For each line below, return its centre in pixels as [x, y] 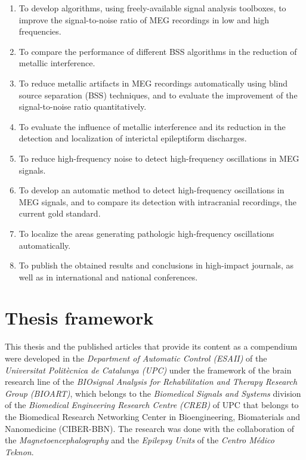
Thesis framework [79, 318]
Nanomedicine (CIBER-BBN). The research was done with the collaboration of [149, 428]
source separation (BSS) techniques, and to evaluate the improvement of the [158, 95]
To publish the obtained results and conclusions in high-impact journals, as [156, 265]
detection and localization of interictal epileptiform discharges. [133, 138]
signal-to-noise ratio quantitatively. [83, 106]
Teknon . [19, 451]
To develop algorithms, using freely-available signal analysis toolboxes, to [152, 8]
